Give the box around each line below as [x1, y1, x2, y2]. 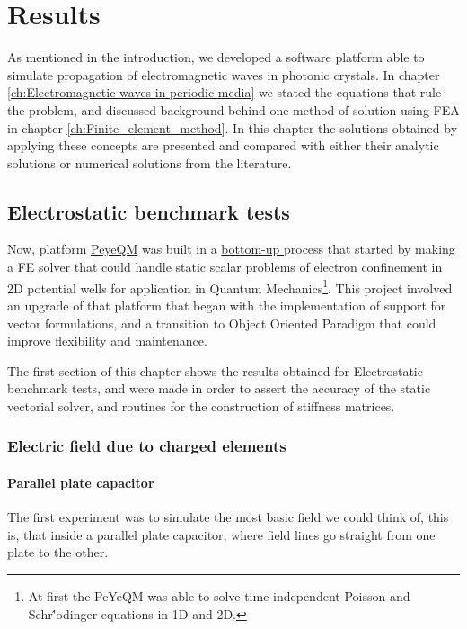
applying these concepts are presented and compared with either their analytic [7, 136, 439, 155]
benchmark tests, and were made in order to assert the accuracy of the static [7, 379, 431, 398]
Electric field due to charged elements [7, 435, 286, 457]
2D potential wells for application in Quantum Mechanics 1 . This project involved [7, 275, 453, 297]
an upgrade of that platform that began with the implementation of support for [7, 295, 446, 314]
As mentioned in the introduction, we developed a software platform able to [7, 48, 425, 67]
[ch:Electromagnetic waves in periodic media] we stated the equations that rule [7, 83, 442, 102]
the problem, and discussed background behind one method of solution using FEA [7, 100, 460, 119]
